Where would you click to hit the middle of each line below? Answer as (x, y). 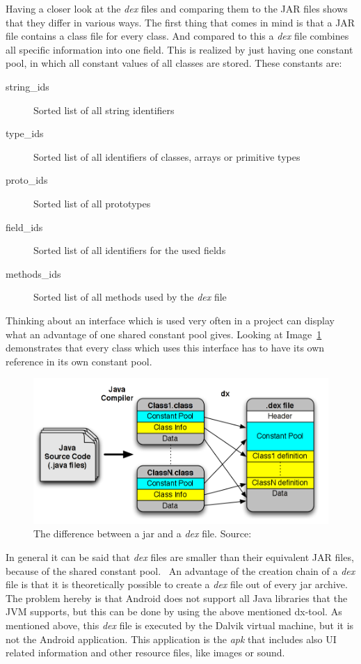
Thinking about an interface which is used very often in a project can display (170, 320)
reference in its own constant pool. (79, 361)
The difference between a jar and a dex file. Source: (143, 533)
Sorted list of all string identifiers (104, 110)
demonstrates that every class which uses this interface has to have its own (165, 348)
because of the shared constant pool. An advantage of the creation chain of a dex (180, 570)
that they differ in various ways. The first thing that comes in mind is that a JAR (180, 22)
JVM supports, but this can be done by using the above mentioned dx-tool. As (174, 611)
